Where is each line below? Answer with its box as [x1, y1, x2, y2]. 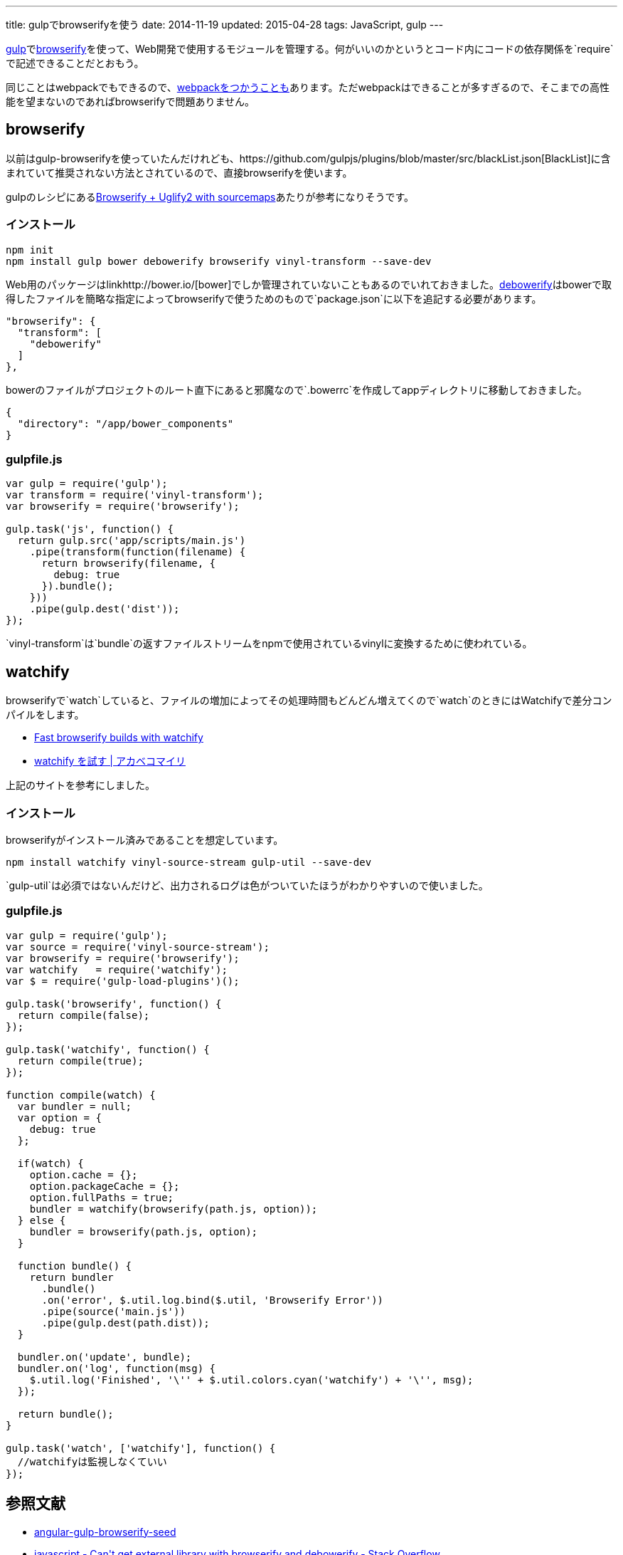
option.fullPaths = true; [29, 1191, 174, 1203]
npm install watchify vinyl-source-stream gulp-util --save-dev [6, 856, 372, 868]
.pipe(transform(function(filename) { [29, 546, 246, 558]
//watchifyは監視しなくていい [17, 1455, 167, 1467]
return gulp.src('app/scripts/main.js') [17, 535, 246, 547]
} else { [17, 1214, 66, 1226]
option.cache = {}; [29, 1168, 138, 1180]
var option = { [17, 1111, 102, 1124]
